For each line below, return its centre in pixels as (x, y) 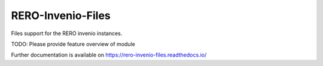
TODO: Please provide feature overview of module (73, 44)
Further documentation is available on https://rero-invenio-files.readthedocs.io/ (109, 55)
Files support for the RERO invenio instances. (67, 33)
